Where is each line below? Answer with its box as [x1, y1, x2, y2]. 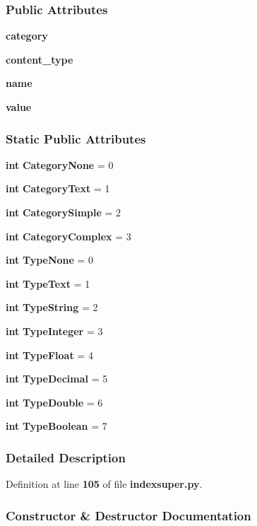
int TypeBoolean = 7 [6, 419, 107, 433]
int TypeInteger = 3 [6, 323, 103, 338]
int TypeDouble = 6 [6, 394, 103, 409]
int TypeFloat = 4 [6, 347, 93, 362]
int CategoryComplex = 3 [6, 228, 131, 243]
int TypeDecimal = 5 [6, 371, 108, 386]
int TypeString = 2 [6, 300, 98, 315]
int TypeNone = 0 [6, 252, 94, 267]
